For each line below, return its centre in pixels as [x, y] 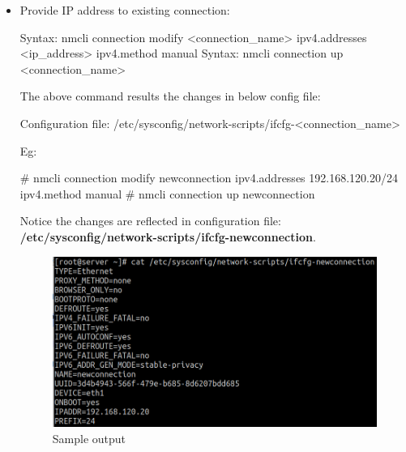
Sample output [89, 438]
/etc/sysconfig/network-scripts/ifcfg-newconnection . [168, 236]
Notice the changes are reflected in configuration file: [150, 221]
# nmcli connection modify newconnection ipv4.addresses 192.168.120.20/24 [209, 178]
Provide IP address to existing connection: [125, 10]
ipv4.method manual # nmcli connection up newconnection [167, 193]
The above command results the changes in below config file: [170, 96]
